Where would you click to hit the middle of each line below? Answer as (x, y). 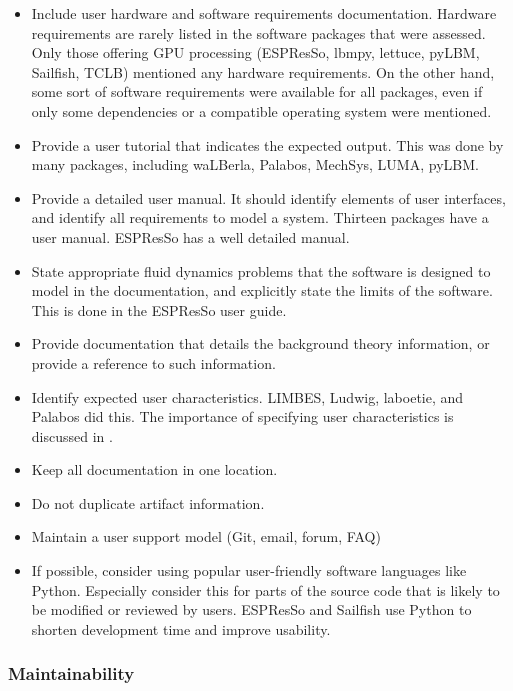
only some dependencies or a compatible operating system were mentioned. (261, 110)
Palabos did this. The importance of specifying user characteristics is (242, 416)
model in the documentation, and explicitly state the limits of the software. (262, 290)
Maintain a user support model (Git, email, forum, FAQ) (206, 536)
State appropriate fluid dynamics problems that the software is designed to (261, 270)
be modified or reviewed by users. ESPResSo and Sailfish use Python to (251, 609)
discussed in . (72, 435)
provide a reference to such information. (153, 362)
